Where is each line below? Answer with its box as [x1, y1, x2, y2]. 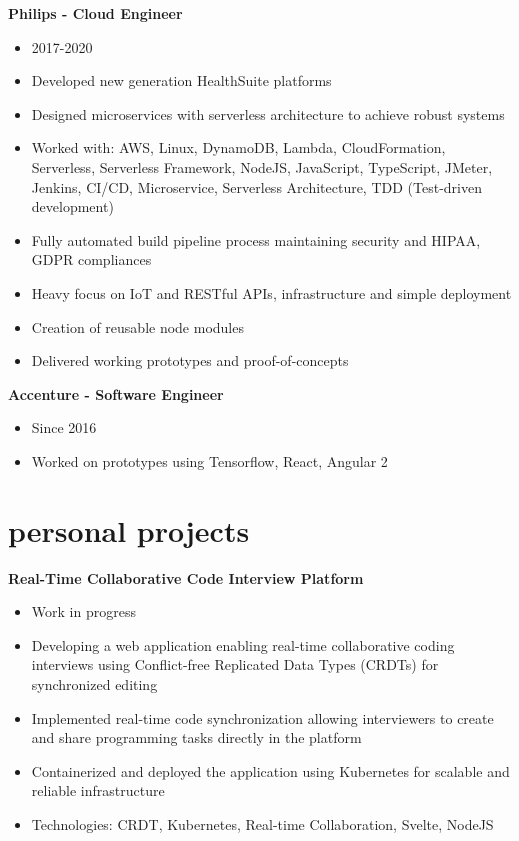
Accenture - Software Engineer [8, 383, 224, 404]
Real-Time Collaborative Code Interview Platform [8, 567, 364, 588]
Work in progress [31, 601, 136, 622]
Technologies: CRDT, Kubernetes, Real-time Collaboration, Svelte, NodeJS [31, 813, 494, 834]
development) [31, 196, 114, 217]
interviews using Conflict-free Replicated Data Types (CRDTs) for [31, 654, 439, 675]
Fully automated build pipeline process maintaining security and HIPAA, [31, 229, 481, 250]
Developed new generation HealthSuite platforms [31, 70, 332, 91]
